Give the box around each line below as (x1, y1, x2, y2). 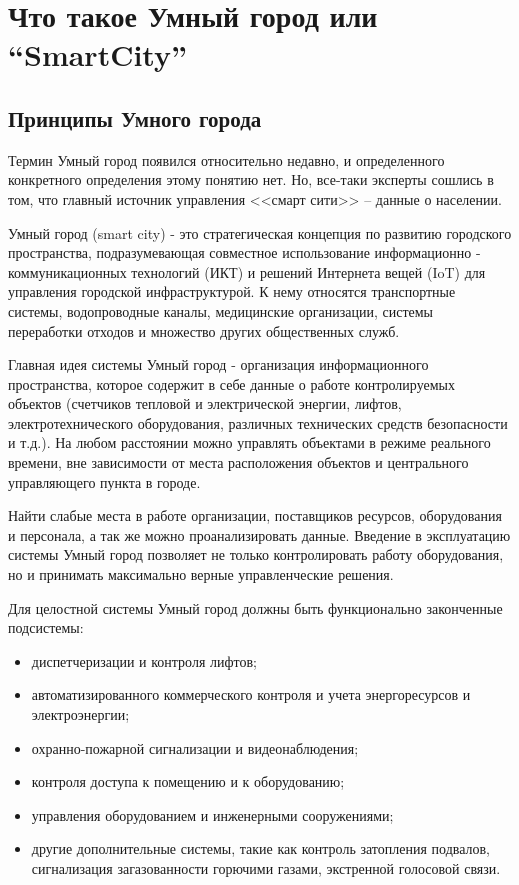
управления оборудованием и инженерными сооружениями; (31, 804, 394, 825)
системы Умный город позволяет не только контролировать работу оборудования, (8, 544, 504, 565)
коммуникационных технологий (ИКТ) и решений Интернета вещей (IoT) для (8, 261, 486, 282)
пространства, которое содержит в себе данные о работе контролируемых (8, 373, 455, 394)
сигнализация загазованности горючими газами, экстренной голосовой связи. (31, 857, 501, 878)
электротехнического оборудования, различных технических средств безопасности (8, 412, 508, 433)
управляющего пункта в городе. (8, 471, 201, 492)
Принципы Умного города (8, 102, 262, 133)
